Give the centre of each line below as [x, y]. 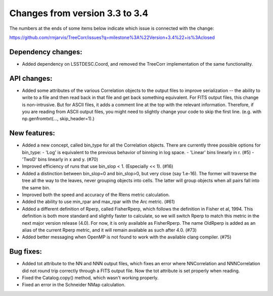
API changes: [31, 78]
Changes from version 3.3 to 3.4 [79, 13]
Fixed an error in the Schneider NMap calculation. [74, 285]
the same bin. [36, 187]
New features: [32, 133]
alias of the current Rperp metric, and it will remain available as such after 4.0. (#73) [109, 230]
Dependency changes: [46, 52]
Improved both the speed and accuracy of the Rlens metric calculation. [96, 194]
